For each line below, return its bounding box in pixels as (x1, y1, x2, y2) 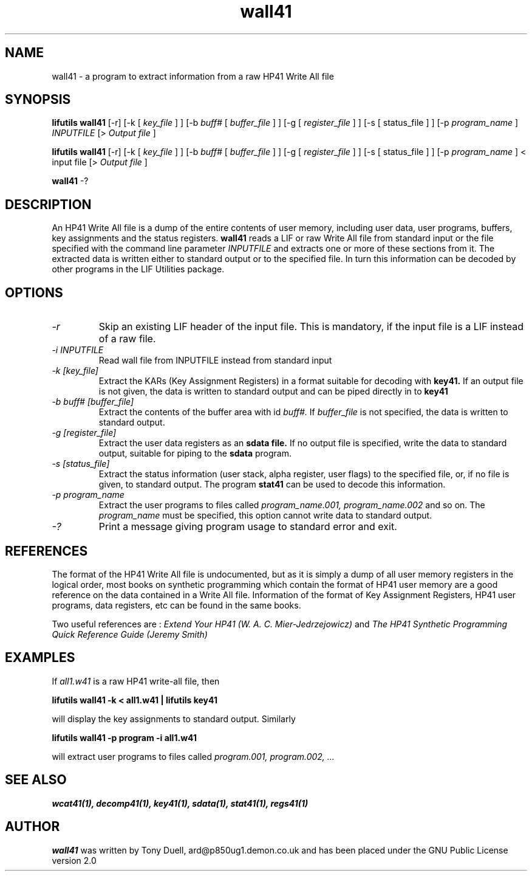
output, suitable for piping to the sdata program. (98, 448, 292, 459)
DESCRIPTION (5, 196, 92, 212)
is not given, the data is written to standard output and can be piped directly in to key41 (98, 386, 448, 397)
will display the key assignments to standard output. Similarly (52, 713, 296, 724)
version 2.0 (52, 855, 97, 866)
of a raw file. (98, 333, 156, 345)
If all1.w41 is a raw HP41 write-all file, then (52, 675, 220, 686)
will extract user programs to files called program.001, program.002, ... (52, 751, 335, 762)
